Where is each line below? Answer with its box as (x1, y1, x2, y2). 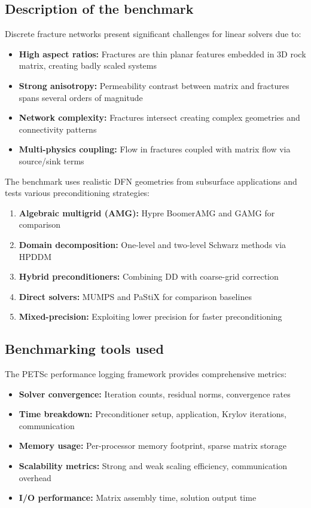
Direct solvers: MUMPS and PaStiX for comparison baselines (19, 290, 252, 302)
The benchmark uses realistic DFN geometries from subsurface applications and (5, 175, 297, 187)
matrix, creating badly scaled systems (19, 59, 157, 72)
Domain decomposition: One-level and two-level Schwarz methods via (19, 238, 286, 250)
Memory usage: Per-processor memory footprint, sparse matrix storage (19, 439, 287, 452)
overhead (19, 471, 51, 483)
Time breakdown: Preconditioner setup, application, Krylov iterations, (19, 408, 287, 420)
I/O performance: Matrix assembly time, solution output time (19, 491, 257, 504)
